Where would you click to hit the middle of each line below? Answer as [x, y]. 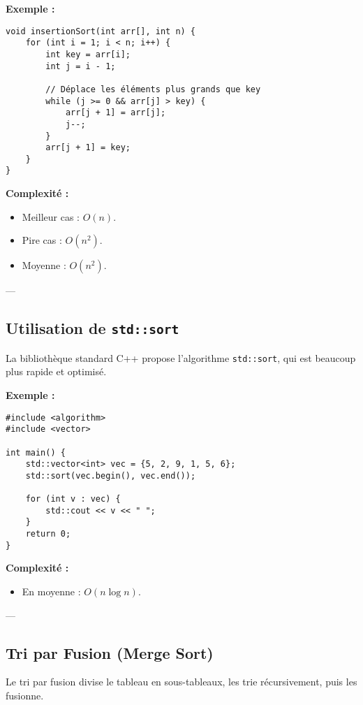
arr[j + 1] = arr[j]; [116, 113]
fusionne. [25, 695]
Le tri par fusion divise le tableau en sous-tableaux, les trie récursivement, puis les [181, 682]
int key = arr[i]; [88, 54]
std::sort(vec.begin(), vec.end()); [111, 475]
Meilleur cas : [51, 216]
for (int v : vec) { [73, 499]
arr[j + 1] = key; [88, 148]
